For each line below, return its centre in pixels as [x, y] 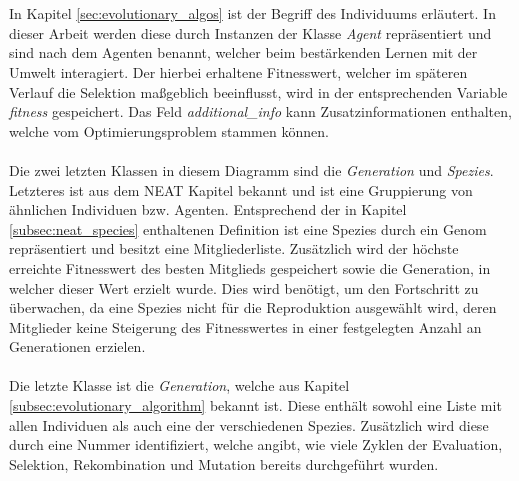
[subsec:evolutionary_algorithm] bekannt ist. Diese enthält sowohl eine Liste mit [255, 405]
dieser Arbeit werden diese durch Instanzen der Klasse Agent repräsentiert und [250, 32]
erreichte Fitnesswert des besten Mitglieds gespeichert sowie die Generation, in [250, 267]
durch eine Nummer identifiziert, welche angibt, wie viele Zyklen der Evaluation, [256, 444]
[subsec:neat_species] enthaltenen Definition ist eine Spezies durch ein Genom [248, 228]
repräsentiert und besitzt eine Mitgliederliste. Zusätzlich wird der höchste [234, 248]
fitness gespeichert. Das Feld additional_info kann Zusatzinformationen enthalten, [260, 111]
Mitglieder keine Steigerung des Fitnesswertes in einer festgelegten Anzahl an [245, 326]
